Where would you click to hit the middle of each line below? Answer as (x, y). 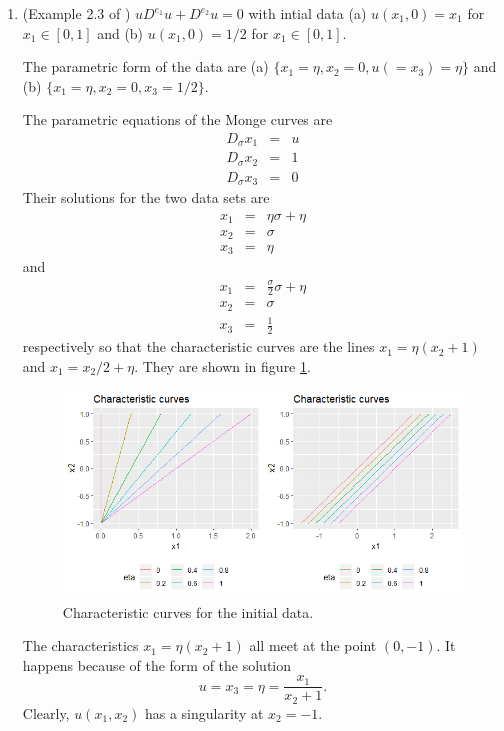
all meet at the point (313, 645)
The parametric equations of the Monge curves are (177, 119)
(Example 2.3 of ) (76, 13)
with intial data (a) (307, 13)
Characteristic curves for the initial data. (188, 611)
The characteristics (80, 645)
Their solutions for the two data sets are (146, 197)
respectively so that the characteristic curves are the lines (198, 346)
